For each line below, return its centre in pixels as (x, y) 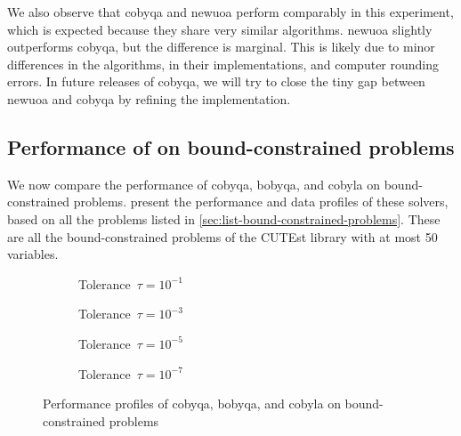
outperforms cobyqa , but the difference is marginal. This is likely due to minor (221, 47)
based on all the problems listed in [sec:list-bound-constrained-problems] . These (224, 218)
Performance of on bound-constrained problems (231, 146)
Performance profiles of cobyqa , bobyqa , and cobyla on (192, 404)
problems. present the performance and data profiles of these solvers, (261, 202)
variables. (33, 254)
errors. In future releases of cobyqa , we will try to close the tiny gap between (216, 81)
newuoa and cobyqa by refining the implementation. (149, 98)
